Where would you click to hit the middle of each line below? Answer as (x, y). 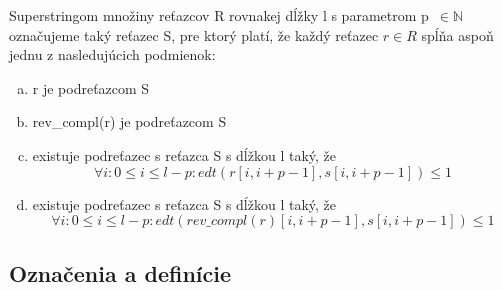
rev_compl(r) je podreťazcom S (129, 121)
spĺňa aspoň (457, 34)
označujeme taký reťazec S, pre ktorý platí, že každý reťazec (194, 34)
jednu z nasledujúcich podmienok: (112, 54)
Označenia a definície (120, 272)
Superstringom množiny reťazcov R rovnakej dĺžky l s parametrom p (219, 15)
